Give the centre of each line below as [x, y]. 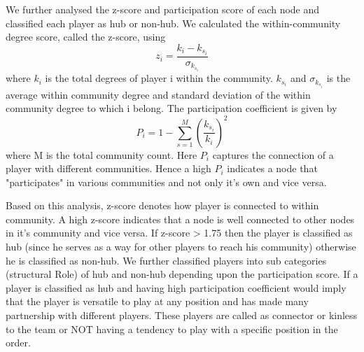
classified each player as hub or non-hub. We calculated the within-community [173, 23]
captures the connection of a [273, 154]
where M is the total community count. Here [101, 154]
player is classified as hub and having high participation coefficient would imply [176, 287]
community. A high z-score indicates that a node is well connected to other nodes [180, 219]
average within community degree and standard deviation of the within [158, 94]
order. [18, 343]
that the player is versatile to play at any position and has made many [157, 301]
